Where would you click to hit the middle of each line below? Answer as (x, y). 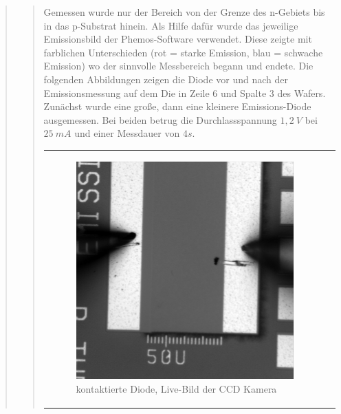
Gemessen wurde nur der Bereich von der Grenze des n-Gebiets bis (184, 12)
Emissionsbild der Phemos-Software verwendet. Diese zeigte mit (178, 39)
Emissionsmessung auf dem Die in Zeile (126, 92)
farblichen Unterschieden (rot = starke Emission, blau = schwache (183, 52)
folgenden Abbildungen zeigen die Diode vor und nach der (166, 79)
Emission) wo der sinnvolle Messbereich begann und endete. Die (178, 66)
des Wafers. (301, 92)
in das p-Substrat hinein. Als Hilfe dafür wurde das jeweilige (171, 25)
